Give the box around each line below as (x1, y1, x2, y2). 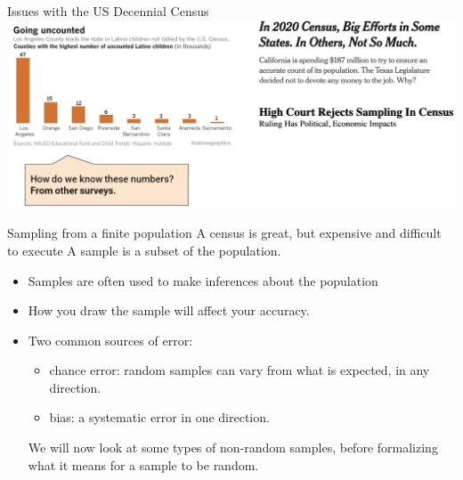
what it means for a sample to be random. (28, 455, 259, 474)
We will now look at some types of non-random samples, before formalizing (28, 438, 438, 457)
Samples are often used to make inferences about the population (28, 271, 378, 289)
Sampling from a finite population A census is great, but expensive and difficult (7, 224, 442, 242)
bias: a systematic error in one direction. (49, 408, 270, 427)
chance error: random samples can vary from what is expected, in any (49, 361, 430, 379)
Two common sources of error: (28, 330, 193, 349)
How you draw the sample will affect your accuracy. (28, 301, 310, 320)
